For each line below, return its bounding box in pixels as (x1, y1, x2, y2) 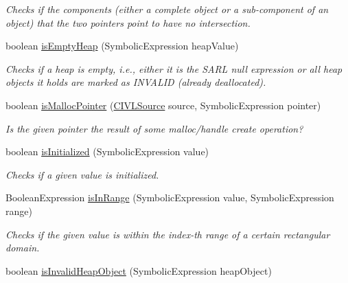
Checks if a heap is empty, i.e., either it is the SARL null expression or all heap (5, 61, 343, 76)
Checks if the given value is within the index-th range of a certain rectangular (5, 227, 330, 241)
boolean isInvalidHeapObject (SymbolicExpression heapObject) (5, 263, 272, 278)
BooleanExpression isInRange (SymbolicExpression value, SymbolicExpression (5, 190, 334, 205)
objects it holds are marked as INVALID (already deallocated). (5, 75, 266, 89)
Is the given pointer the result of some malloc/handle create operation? (5, 121, 303, 135)
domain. (5, 240, 40, 255)
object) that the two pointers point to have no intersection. (5, 15, 251, 30)
